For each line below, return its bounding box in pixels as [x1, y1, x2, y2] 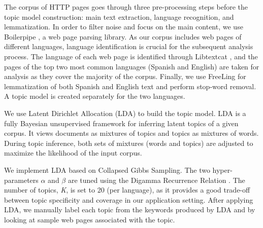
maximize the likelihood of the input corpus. [4, 147, 142, 158]
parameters [4, 174, 39, 185]
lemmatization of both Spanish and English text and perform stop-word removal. [4, 81, 256, 91]
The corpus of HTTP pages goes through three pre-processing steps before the [4, 2, 248, 12]
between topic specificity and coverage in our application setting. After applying [4, 194, 253, 205]
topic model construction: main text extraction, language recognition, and [4, 11, 234, 22]
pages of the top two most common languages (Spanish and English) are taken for [4, 61, 259, 71]
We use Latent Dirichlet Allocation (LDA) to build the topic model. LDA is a [4, 107, 246, 118]
